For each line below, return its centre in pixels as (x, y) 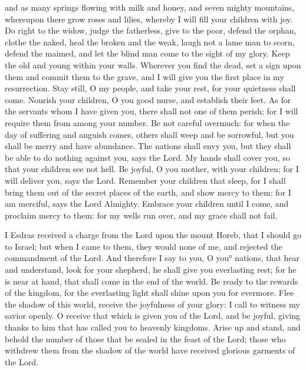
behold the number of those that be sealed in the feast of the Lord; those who (145, 338)
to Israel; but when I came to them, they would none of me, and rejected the (144, 246)
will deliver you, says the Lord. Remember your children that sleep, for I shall (145, 180)
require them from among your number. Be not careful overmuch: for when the (147, 122)
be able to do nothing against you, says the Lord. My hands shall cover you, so (147, 157)
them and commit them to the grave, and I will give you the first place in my (144, 76)
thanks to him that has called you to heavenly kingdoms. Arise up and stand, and (153, 327)
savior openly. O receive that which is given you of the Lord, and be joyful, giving (153, 316)
